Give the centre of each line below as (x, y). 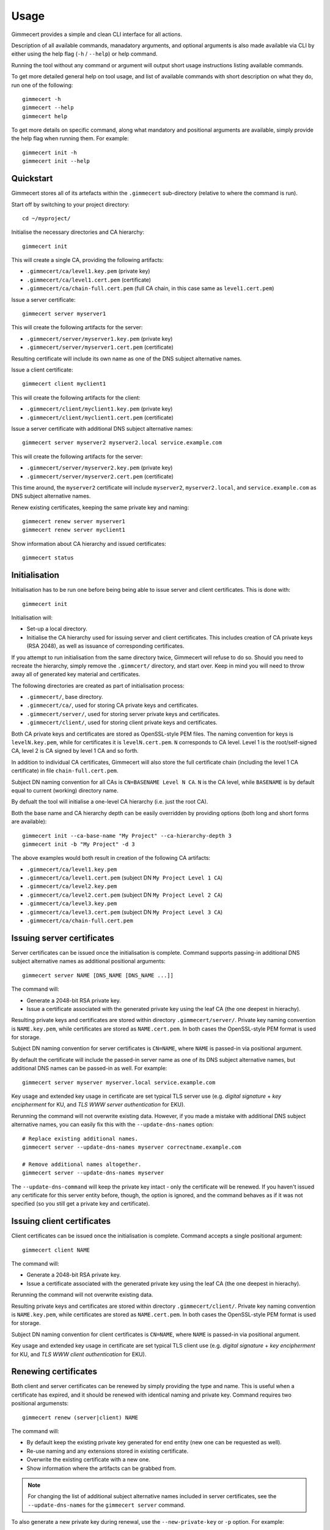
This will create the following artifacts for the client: (76, 397)
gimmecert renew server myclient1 (74, 530)
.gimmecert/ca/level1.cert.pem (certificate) (89, 280)
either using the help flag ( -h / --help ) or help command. (85, 54)
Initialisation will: (32, 618)
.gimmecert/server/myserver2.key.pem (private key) (100, 468)
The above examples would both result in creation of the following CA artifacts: (111, 858)
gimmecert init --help (56, 161)
